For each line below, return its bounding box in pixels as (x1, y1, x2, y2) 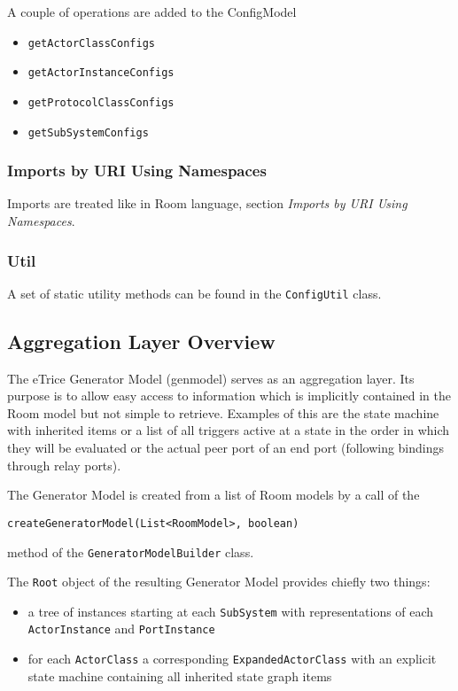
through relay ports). (7, 455, 121, 474)
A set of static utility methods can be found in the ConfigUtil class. (7, 283, 382, 302)
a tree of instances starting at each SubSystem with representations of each (27, 602, 434, 620)
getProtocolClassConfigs (27, 96, 175, 109)
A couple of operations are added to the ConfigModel (7, 3, 297, 20)
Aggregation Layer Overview (7, 327, 276, 354)
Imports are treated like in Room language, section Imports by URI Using (7, 194, 408, 213)
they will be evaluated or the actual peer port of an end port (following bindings (7, 439, 445, 457)
